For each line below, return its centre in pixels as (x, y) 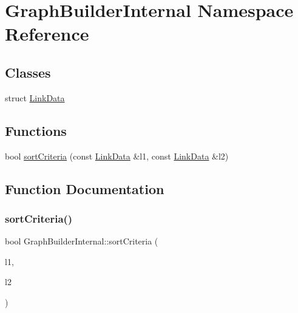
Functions (36, 130)
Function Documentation (85, 188)
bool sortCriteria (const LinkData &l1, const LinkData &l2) (117, 156)
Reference (47, 34)
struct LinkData (35, 97)
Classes (28, 72)
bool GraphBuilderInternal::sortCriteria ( (82, 241)
